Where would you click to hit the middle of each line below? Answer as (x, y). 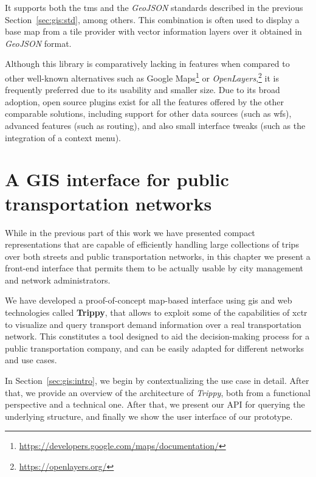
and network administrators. (58, 280)
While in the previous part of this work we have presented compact (130, 232)
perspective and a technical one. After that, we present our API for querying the (155, 404)
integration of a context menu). (63, 137)
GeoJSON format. (38, 43)
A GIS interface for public (117, 179)
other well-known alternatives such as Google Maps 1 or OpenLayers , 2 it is (142, 77)
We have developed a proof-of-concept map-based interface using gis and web (149, 300)
